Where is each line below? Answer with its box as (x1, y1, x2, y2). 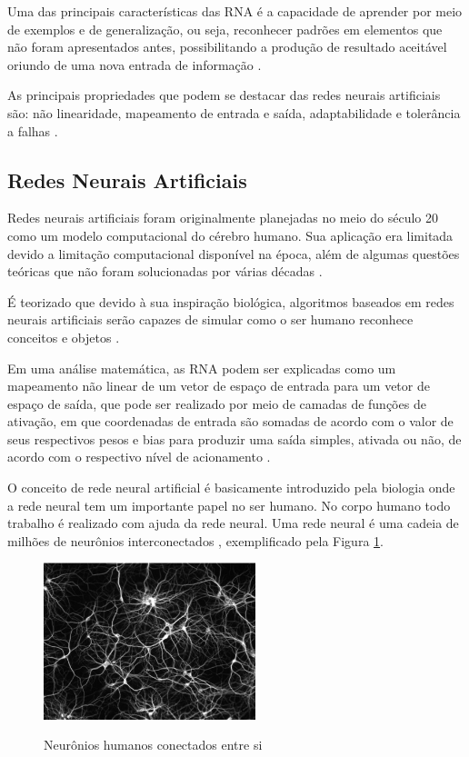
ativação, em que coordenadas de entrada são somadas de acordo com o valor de (7, 412, 454, 431)
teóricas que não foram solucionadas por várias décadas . (7, 262, 323, 281)
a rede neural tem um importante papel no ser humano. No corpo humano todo (7, 495, 451, 514)
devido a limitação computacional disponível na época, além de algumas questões (7, 244, 460, 263)
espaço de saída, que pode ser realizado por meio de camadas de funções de (7, 393, 426, 413)
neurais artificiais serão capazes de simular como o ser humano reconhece (7, 310, 414, 329)
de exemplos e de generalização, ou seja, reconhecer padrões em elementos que (7, 19, 443, 38)
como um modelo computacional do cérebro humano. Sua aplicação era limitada (7, 225, 454, 244)
